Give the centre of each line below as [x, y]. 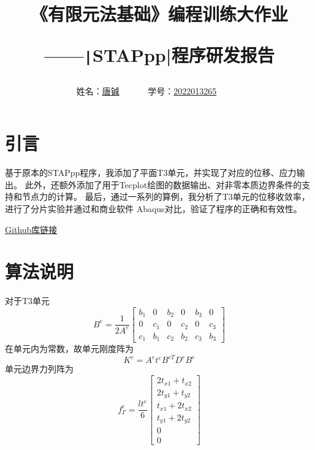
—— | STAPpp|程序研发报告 [159, 55]
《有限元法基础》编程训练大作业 [159, 14]
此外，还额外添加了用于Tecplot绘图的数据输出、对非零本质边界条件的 [163, 184]
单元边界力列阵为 [39, 369]
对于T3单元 [28, 301]
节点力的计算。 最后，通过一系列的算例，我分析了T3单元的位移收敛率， [166, 196]
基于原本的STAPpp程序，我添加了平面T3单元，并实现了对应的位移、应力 [151, 173]
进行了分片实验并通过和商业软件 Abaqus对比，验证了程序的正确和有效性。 [154, 208]
